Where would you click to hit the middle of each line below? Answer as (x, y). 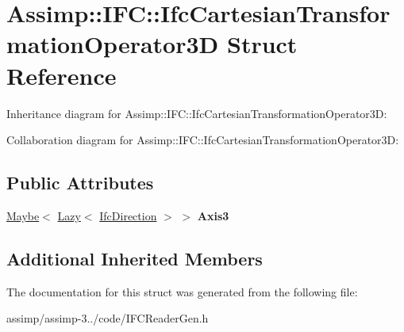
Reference (62, 75)
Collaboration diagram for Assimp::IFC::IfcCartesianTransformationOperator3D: (203, 140)
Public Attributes (80, 183)
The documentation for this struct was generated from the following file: (182, 291)
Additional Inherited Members (135, 258)
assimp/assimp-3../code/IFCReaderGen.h (108, 318)
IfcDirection (128, 215)
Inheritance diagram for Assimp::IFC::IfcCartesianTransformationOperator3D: (197, 113)
